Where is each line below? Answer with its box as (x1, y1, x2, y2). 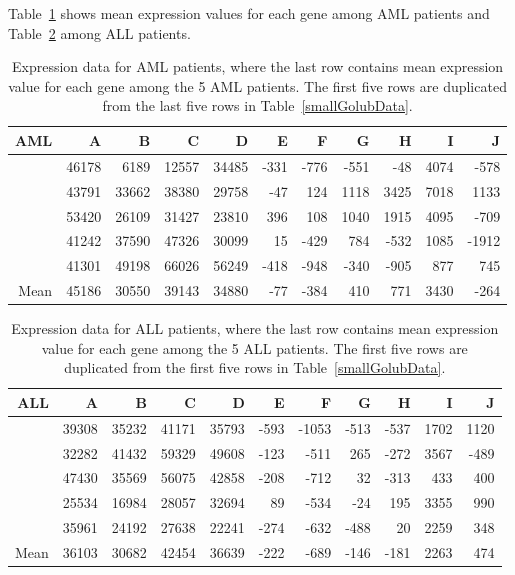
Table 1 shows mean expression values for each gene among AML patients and (8, 3, 490, 23)
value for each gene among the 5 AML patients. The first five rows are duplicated (8, 75, 507, 96)
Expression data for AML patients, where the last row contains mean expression (12, 56, 504, 77)
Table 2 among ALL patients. (8, 22, 191, 43)
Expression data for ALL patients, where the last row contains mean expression (11, 318, 499, 339)
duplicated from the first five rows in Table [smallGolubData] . (64, 357, 446, 378)
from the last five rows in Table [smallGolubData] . (102, 95, 413, 116)
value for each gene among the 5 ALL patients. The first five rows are (41, 337, 468, 358)
